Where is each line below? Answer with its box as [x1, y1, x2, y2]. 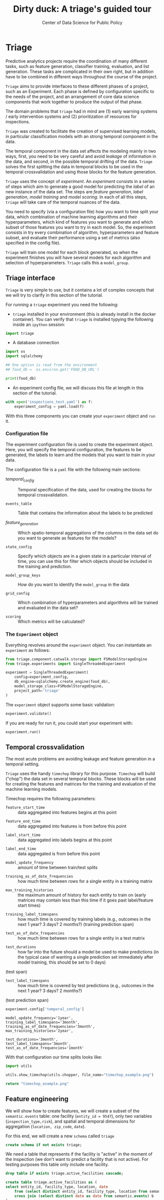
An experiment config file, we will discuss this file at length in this [12, 385, 144, 391]
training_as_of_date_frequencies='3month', [5, 1024, 95, 1029]
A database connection [12, 340, 60, 346]
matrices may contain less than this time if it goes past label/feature [18, 897, 154, 903]
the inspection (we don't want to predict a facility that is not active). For [5, 1156, 149, 1162]
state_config [5, 545, 32, 550]
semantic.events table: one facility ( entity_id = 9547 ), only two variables [5, 1113, 152, 1119]
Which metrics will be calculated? [18, 619, 85, 624]
